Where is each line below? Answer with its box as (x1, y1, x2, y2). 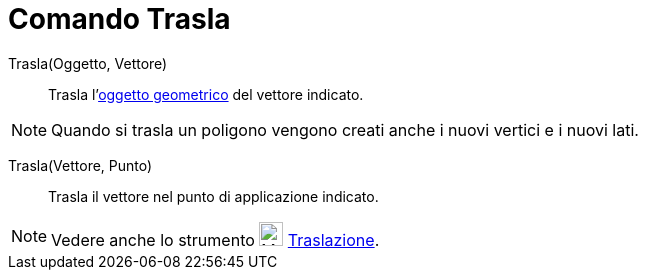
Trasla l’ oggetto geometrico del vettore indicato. (48, 85, 364, 103)
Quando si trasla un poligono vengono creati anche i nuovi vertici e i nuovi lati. (51, 119, 639, 140)
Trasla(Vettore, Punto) (8, 156, 153, 174)
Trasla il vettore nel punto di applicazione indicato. (48, 187, 379, 205)
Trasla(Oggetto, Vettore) (8, 54, 168, 72)
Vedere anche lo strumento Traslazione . (51, 229, 380, 250)
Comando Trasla (8, 2, 231, 36)
